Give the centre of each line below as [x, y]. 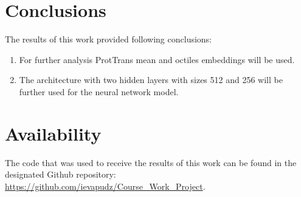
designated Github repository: [61, 174]
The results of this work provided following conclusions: [109, 39]
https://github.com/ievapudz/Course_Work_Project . [105, 186]
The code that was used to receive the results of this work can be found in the [151, 162]
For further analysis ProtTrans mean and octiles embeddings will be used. [157, 59]
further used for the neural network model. [99, 91]
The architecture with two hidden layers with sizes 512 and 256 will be [151, 80]
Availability [53, 133]
